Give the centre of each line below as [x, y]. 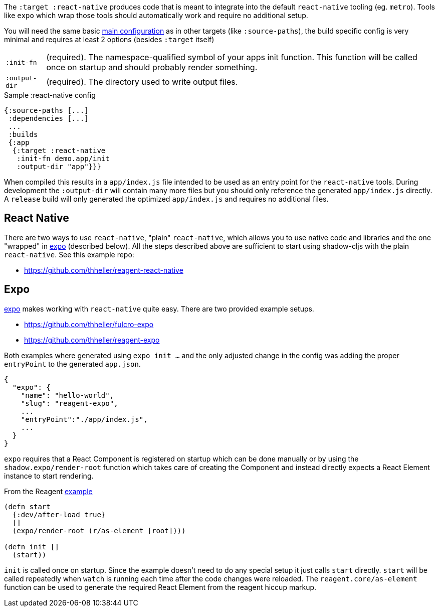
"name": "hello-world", [67, 395]
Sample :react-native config [50, 95]
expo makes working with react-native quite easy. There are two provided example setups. [159, 309]
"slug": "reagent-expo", [69, 403]
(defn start [27, 506]
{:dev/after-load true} [59, 514]
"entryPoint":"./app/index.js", [84, 419]
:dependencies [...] [48, 118]
